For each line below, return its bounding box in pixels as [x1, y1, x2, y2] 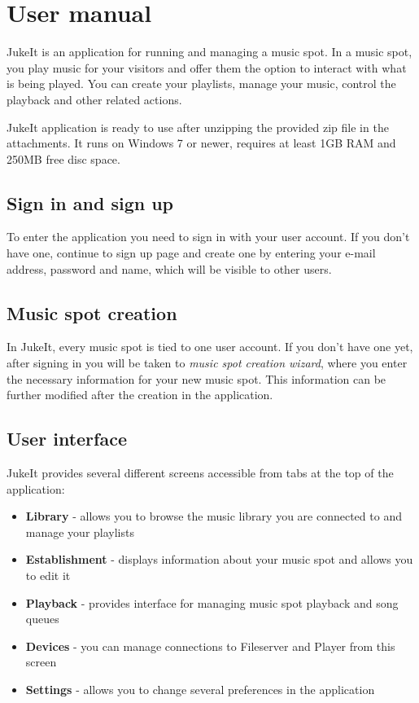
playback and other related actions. [7, 90, 182, 108]
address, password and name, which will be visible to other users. [7, 260, 332, 277]
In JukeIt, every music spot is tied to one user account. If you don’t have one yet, [7, 338, 413, 355]
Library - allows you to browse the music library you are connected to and [25, 507, 402, 525]
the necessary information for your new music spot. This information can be [7, 370, 386, 387]
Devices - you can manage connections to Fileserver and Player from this [25, 637, 395, 654]
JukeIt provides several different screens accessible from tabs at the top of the [7, 464, 394, 481]
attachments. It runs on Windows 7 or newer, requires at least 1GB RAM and [7, 134, 396, 152]
